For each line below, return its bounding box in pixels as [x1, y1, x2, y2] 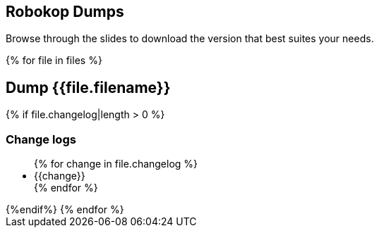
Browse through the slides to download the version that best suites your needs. [6, 32, 374, 45]
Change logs [6, 132, 76, 146]
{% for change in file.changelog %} [34, 158, 198, 170]
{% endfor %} [34, 182, 98, 194]
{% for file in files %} [6, 54, 102, 67]
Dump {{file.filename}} [6, 78, 171, 96]
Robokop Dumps [6, 3, 124, 20]
